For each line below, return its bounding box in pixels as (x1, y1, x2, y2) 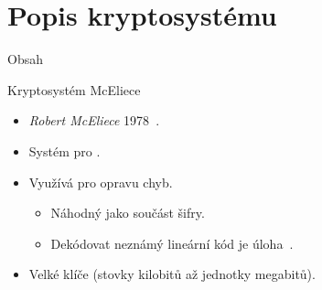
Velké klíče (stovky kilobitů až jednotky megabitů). (28, 264, 316, 284)
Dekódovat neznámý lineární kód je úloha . (50, 233, 294, 252)
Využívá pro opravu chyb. (28, 172, 173, 191)
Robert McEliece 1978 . (28, 111, 160, 130)
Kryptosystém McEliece (7, 80, 141, 99)
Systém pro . (28, 141, 101, 160)
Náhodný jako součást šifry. (50, 203, 205, 222)
